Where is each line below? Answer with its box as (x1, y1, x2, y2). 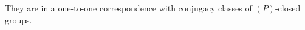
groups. (5, 13, 32, 26)
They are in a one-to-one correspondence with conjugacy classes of (5, 2, 252, 14)
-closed (275, 2, 301, 14)
